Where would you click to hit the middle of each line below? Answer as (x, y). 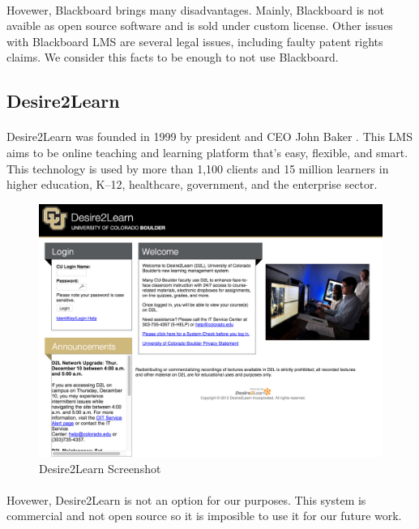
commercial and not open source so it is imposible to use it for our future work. (204, 516)
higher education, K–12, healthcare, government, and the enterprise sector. (192, 184)
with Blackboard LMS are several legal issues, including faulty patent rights (195, 41)
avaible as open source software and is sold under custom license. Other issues (200, 26)
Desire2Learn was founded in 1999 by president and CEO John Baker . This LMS (209, 137)
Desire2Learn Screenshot (100, 468)
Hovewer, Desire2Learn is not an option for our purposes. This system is (186, 499)
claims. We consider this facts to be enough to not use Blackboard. (173, 57)
